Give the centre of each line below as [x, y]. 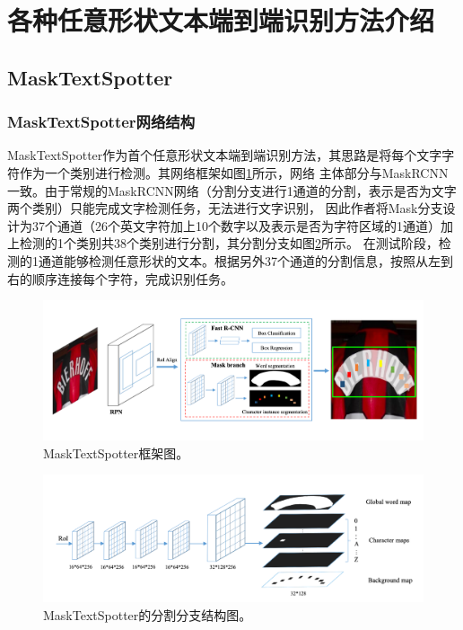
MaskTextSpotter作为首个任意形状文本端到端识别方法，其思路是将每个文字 [225, 155]
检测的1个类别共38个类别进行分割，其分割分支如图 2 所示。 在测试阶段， [229, 243]
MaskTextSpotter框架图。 [116, 453]
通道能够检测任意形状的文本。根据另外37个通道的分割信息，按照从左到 [245, 260]
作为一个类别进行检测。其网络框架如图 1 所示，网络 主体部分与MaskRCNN [234, 172]
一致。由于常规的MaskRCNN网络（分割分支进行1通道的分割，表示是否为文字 [232, 190]
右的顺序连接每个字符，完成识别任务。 [120, 278]
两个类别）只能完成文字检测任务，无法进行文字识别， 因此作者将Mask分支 [225, 208]
